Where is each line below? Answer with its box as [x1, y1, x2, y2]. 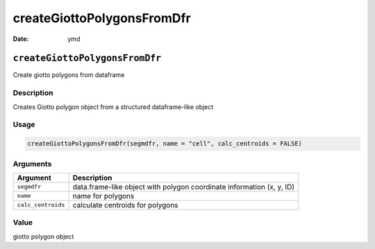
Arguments [12, 159, 52, 169]
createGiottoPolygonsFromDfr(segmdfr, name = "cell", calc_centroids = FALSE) [27, 139, 302, 148]
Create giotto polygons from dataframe [12, 71, 125, 79]
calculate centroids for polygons [72, 200, 178, 209]
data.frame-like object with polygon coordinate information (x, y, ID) [72, 182, 295, 191]
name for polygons [72, 191, 135, 200]
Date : [12, 35, 29, 43]
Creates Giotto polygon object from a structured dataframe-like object [12, 103, 214, 111]
